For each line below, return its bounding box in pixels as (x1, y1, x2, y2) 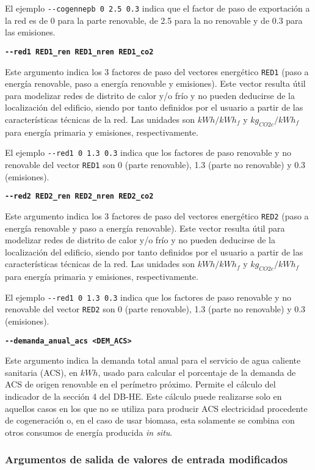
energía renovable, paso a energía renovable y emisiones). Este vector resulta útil (5, 77, 306, 90)
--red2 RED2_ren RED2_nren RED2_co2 (5, 192, 154, 201)
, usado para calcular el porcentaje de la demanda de (98, 365, 296, 378)
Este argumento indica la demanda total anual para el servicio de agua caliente (5, 354, 301, 367)
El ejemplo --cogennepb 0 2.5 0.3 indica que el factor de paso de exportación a (5, 2, 310, 14)
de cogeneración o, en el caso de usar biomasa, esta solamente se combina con (5, 414, 295, 427)
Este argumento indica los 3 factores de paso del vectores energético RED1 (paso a (5, 65, 309, 78)
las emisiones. (5, 26, 56, 39)
